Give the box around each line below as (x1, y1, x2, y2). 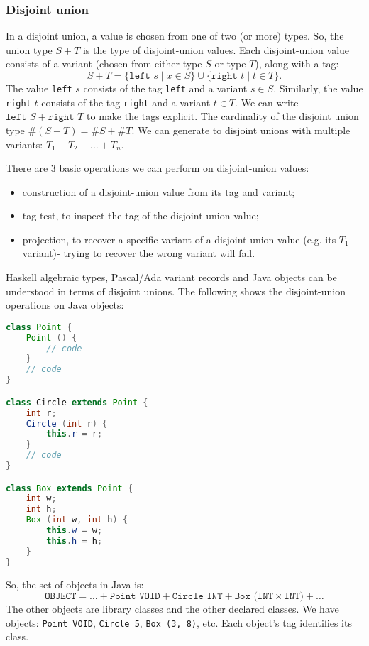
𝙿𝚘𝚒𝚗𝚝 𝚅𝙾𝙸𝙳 (109, 591, 160, 602)
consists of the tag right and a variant (41, 94, 211, 109)
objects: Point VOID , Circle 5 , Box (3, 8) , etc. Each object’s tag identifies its (6, 615, 352, 630)
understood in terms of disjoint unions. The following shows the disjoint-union (6, 283, 346, 298)
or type (214, 56, 246, 71)
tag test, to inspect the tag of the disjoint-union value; (22, 208, 259, 223)
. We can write (235, 94, 299, 109)
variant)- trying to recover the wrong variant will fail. (22, 246, 255, 261)
